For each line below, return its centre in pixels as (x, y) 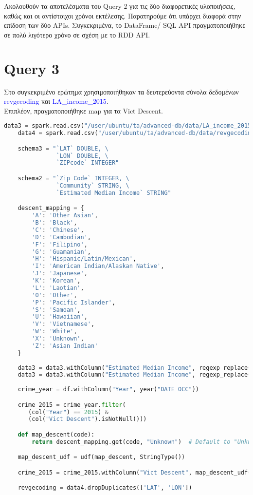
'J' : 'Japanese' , (60, 274)
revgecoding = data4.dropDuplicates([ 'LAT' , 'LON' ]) (105, 488)
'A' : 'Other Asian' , (65, 216)
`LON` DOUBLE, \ (82, 156)
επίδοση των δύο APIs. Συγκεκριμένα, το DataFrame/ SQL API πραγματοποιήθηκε (125, 25)
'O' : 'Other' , (54, 295)
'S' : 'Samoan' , (56, 310)
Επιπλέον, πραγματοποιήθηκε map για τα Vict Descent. (83, 110)
